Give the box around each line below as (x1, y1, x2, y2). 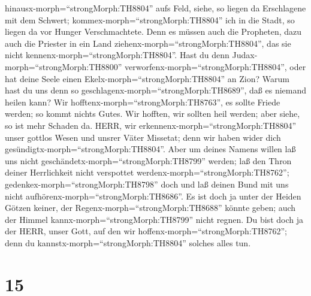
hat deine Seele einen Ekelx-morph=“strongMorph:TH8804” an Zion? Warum (5, 72, 289, 84)
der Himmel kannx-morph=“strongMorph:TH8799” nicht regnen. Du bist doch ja (5, 213, 303, 225)
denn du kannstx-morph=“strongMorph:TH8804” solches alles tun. (5, 236, 251, 249)
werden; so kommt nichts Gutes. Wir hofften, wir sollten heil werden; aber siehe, (5, 107, 300, 120)
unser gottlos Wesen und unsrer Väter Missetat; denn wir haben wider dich (5, 131, 281, 143)
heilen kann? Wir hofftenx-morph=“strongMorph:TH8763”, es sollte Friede (5, 95, 280, 108)
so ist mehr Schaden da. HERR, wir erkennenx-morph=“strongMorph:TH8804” (5, 119, 297, 131)
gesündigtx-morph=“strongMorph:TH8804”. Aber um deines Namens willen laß (5, 143, 296, 155)
